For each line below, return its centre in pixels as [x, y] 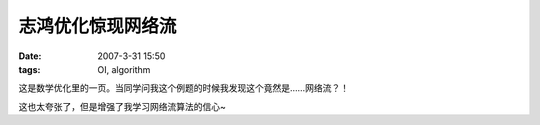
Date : [30, 56]
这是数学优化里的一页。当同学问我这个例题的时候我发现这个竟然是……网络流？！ [184, 88]
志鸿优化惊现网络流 [97, 26]
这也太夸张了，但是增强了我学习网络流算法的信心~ [122, 106]
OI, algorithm [124, 69]
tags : [29, 69]
